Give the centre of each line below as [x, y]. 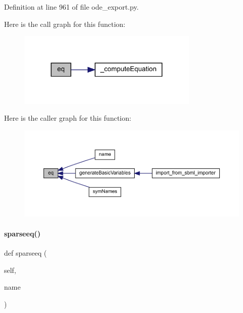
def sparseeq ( [26, 253]
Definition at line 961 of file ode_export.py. [71, 7]
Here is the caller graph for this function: [68, 118]
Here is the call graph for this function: [65, 24]
